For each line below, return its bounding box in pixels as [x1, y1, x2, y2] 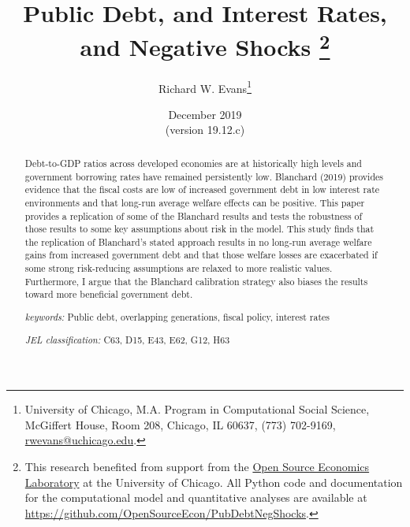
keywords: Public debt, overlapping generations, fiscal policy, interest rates [24, 310, 330, 323]
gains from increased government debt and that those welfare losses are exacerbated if [24, 248, 378, 262]
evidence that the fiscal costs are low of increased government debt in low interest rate [24, 183, 380, 196]
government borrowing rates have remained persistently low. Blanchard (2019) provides [24, 169, 383, 183]
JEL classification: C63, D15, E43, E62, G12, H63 [24, 332, 230, 346]
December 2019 [168, 106, 242, 122]
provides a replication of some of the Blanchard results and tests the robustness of [24, 209, 363, 222]
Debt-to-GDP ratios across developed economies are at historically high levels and [24, 156, 362, 169]
